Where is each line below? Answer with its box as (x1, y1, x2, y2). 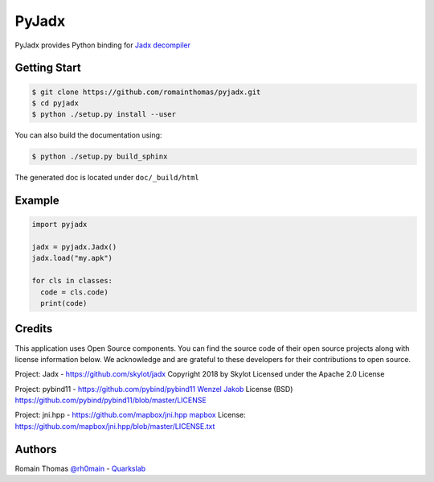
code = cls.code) (40, 287, 108, 297)
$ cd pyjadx (31, 98, 80, 108)
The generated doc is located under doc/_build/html (14, 173, 200, 183)
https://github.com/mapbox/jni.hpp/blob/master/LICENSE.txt (14, 421, 215, 431)
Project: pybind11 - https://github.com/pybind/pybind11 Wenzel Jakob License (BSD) (14, 384, 293, 393)
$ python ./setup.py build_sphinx (31, 152, 168, 161)
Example (14, 194, 59, 208)
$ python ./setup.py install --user (31, 109, 177, 119)
